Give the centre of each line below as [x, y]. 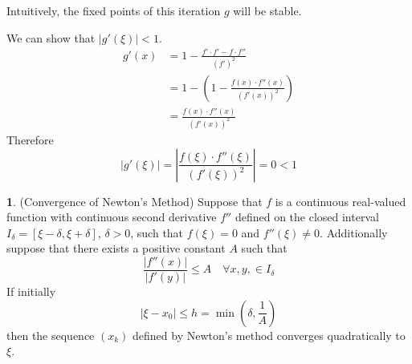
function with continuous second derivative [112, 217]
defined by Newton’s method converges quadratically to [269, 335]
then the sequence [51, 335]
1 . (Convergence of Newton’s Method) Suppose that [135, 201]
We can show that [51, 37]
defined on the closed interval [307, 217]
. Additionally [354, 232]
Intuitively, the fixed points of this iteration [114, 10]
